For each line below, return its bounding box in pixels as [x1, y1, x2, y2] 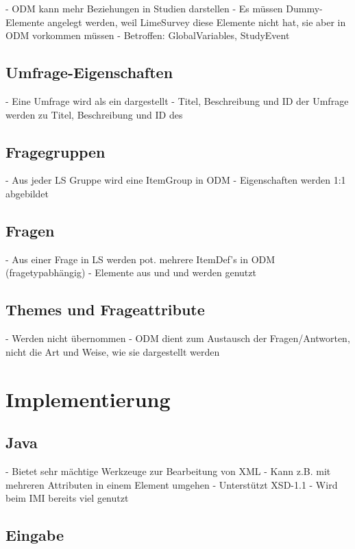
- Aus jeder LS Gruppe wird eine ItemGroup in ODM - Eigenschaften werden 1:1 [5, 173, 346, 187]
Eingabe [5, 524, 64, 546]
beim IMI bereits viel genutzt [5, 491, 129, 505]
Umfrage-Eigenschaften [5, 62, 173, 83]
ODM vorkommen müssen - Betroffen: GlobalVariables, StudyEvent [5, 28, 290, 42]
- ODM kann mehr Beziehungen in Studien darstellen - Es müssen [5, 1, 283, 15]
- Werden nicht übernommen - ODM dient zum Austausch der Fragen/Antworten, [5, 331, 350, 345]
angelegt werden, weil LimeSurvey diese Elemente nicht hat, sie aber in [47, 14, 346, 29]
